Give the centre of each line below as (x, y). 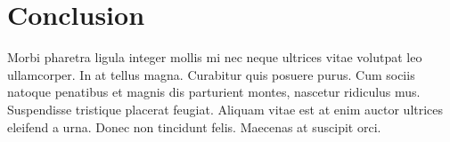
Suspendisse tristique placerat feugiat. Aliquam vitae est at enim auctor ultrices (225, 109)
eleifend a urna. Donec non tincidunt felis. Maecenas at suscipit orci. (194, 126)
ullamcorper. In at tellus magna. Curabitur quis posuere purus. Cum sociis (211, 74)
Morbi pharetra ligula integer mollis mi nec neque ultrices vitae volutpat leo (215, 57)
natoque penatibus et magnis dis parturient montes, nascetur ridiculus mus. (214, 92)
